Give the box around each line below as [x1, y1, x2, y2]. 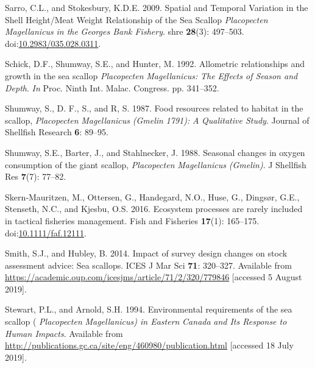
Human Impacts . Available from [5, 327, 123, 339]
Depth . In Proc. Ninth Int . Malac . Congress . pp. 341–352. [5, 81, 219, 94]
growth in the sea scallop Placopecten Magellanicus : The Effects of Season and [5, 69, 298, 82]
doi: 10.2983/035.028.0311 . [5, 37, 101, 49]
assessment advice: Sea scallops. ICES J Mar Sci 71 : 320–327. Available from [5, 258, 292, 271]
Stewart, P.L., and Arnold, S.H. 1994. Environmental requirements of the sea [5, 303, 292, 316]
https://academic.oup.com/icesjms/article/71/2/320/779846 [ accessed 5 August [5, 271, 302, 283]
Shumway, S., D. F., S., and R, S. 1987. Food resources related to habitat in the [5, 102, 303, 115]
